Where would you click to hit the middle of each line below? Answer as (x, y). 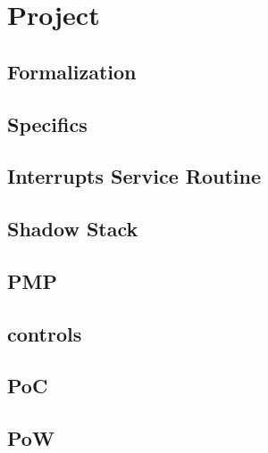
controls (45, 333)
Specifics (47, 124)
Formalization (72, 71)
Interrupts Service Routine (134, 176)
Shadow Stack (73, 229)
